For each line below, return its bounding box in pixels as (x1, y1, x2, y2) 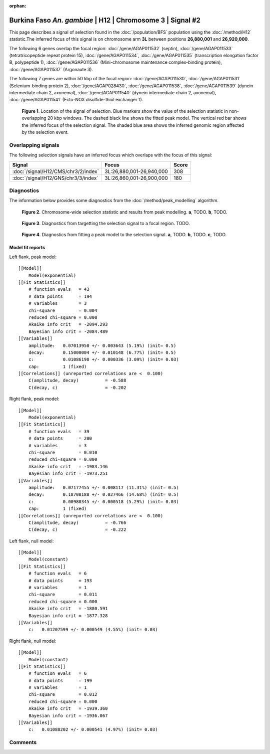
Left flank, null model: (9, 538, 54, 544)
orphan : (9, 3, 26, 9)
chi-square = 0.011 (28, 592, 97, 598)
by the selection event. (21, 129, 69, 135)
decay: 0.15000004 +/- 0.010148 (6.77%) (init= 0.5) (28, 349, 176, 355)
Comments (9, 739, 37, 746)
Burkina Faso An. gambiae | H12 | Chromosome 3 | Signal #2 (9, 16, 201, 25)
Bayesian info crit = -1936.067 (28, 712, 108, 718)
